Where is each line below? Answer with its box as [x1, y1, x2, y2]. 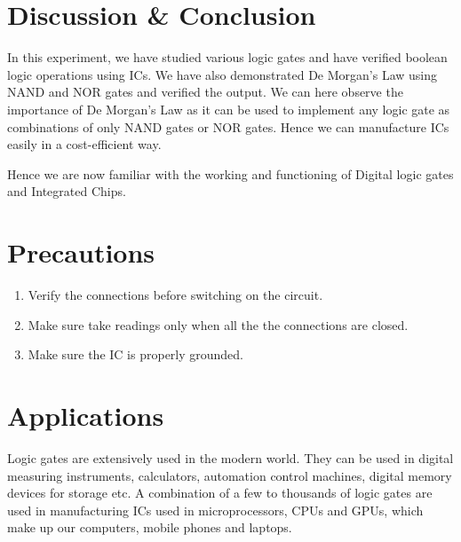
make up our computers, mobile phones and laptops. [7, 518, 292, 537]
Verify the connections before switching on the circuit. [28, 286, 323, 303]
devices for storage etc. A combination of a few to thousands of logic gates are [7, 483, 433, 502]
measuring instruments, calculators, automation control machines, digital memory [7, 466, 452, 484]
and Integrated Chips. [7, 182, 126, 200]
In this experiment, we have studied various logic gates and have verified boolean [7, 48, 448, 67]
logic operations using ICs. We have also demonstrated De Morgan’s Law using [7, 65, 438, 83]
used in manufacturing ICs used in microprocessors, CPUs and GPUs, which [7, 500, 424, 519]
